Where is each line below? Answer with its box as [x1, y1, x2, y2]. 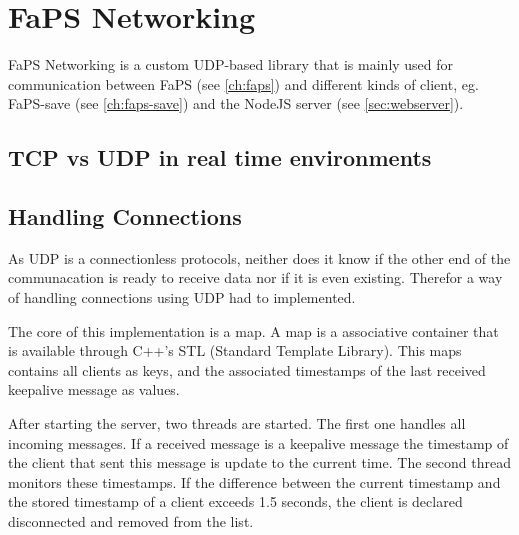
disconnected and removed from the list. [8, 511, 254, 532]
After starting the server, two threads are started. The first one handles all [8, 413, 466, 434]
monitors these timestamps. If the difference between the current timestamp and [8, 471, 501, 492]
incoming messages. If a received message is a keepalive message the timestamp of [8, 432, 509, 453]
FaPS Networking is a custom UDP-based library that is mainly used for [8, 54, 454, 75]
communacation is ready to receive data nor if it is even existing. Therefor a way [8, 267, 503, 288]
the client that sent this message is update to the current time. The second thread [8, 452, 511, 473]
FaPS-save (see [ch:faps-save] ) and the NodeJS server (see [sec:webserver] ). [8, 93, 464, 114]
